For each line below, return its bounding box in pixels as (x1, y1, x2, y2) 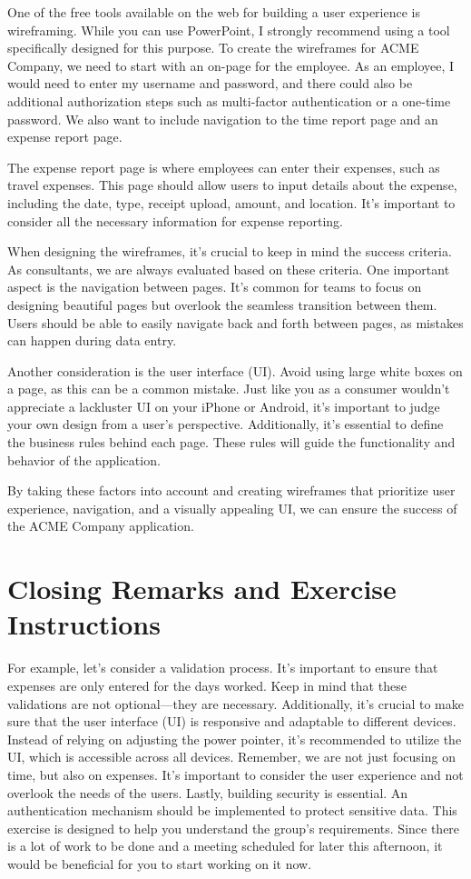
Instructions (7, 605, 161, 643)
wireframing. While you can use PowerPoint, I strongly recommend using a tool (7, 20, 450, 39)
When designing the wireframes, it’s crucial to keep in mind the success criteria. (7, 242, 452, 261)
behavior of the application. (7, 450, 161, 469)
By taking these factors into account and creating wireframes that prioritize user (7, 481, 456, 500)
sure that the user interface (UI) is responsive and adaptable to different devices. (7, 712, 456, 731)
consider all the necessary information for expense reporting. (7, 211, 344, 230)
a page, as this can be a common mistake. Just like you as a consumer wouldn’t (7, 379, 450, 398)
